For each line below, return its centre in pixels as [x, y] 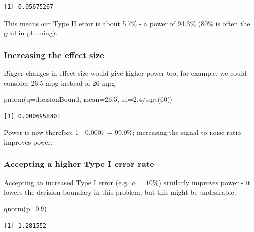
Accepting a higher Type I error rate [79, 164]
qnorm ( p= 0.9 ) [25, 208]
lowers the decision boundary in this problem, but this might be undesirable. [120, 192]
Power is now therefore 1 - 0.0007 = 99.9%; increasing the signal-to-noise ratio [123, 132]
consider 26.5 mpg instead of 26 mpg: [61, 83]
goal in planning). [31, 33]
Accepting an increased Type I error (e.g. [66, 182]
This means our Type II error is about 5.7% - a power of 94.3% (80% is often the [127, 23]
